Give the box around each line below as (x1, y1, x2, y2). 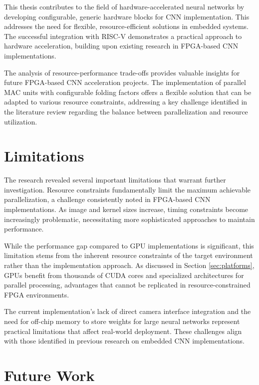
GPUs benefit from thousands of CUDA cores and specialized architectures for (4, 269, 244, 280)
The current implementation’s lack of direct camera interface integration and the (4, 306, 251, 316)
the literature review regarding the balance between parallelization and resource (4, 106, 248, 116)
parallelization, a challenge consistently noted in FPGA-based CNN (4, 194, 211, 204)
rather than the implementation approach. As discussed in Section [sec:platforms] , (4, 260, 255, 270)
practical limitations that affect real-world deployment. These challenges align (4, 325, 242, 336)
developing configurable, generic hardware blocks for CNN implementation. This (4, 11, 250, 21)
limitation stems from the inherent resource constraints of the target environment (4, 250, 253, 260)
